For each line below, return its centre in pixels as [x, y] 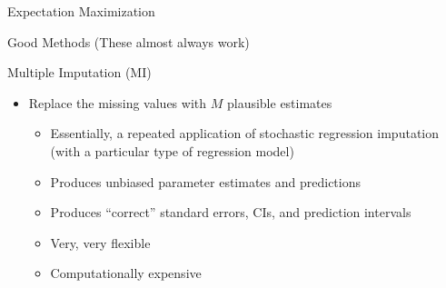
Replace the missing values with [118, 102]
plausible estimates [279, 102]
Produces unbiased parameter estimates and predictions [205, 181]
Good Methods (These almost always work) [129, 41]
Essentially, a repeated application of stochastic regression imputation [244, 133]
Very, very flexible [100, 242]
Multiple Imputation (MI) [79, 72]
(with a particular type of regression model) [172, 150]
